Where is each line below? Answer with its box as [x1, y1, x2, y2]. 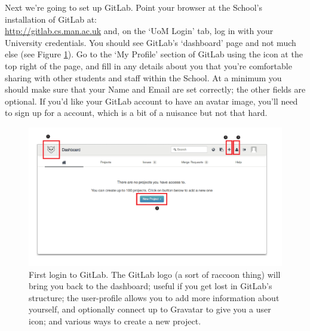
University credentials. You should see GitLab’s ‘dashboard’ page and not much [5, 36, 296, 48]
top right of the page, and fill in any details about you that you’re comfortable [5, 59, 292, 72]
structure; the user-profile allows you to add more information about [29, 291, 280, 304]
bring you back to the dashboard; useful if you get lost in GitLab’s [29, 280, 272, 292]
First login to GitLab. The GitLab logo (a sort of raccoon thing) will [29, 268, 281, 280]
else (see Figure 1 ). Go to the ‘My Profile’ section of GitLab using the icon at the [5, 48, 303, 60]
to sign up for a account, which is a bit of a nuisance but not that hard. [5, 106, 268, 119]
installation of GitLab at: [5, 13, 97, 25]
